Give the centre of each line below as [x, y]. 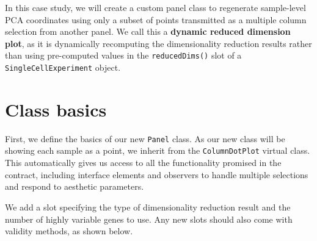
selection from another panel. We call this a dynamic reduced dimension [148, 31]
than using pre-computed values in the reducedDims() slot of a [123, 55]
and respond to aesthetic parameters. [75, 186]
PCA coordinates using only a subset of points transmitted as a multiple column [156, 19]
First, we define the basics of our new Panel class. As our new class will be [145, 138]
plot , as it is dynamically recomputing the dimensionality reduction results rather [158, 43]
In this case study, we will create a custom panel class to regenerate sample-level [155, 7]
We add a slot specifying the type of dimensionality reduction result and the [148, 207]
